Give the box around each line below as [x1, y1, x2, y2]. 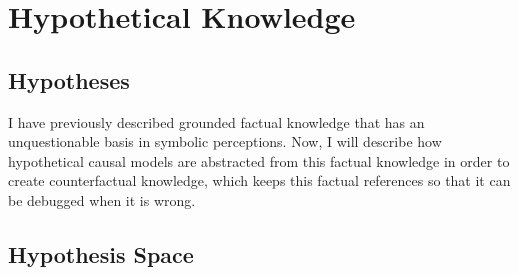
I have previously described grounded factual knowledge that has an [8, 111, 425, 132]
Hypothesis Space [8, 238, 194, 269]
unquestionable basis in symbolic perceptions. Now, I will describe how [8, 131, 442, 152]
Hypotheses [8, 64, 130, 95]
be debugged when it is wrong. [8, 189, 196, 210]
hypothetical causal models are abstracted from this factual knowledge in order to [8, 150, 510, 171]
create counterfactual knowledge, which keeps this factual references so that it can [8, 170, 511, 191]
